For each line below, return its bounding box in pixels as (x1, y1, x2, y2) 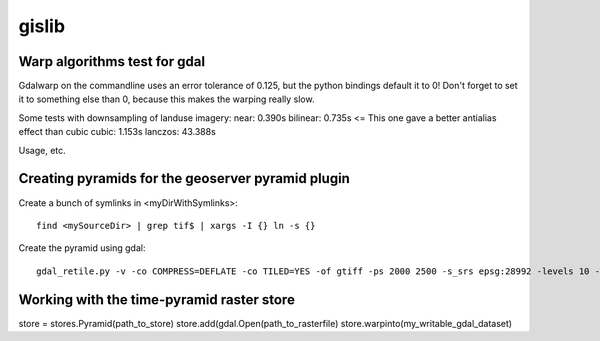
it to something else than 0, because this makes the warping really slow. (18, 93, 315, 105)
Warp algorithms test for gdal (18, 53, 205, 70)
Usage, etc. (18, 144, 67, 156)
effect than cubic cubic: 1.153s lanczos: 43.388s (18, 126, 217, 138)
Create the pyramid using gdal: (18, 242, 146, 254)
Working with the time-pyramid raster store (18, 291, 295, 308)
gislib (18, 15, 65, 37)
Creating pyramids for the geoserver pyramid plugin (18, 170, 350, 187)
